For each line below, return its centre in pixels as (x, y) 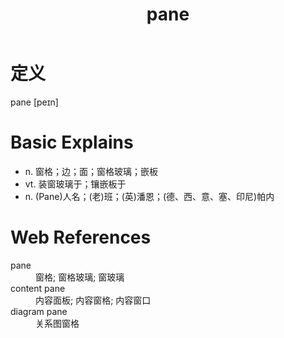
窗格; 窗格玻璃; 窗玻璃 (80, 277)
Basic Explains (72, 142)
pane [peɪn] (34, 102)
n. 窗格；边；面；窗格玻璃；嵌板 (91, 171)
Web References (81, 237)
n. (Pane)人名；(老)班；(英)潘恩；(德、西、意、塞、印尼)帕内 (149, 196)
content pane (38, 288)
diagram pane (39, 311)
